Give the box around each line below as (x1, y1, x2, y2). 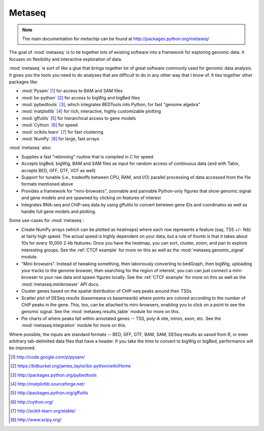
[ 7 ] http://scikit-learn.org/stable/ (10, 408, 76, 414)
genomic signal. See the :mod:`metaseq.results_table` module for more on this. (21, 309, 180, 315)
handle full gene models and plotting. (21, 208, 96, 214)
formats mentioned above (21, 181, 73, 187)
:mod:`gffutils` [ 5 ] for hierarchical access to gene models (21, 115, 136, 121)
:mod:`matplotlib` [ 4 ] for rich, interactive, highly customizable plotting (21, 108, 161, 114)
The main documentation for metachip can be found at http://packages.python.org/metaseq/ (22, 36, 210, 42)
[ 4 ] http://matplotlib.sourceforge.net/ (10, 381, 85, 386)
